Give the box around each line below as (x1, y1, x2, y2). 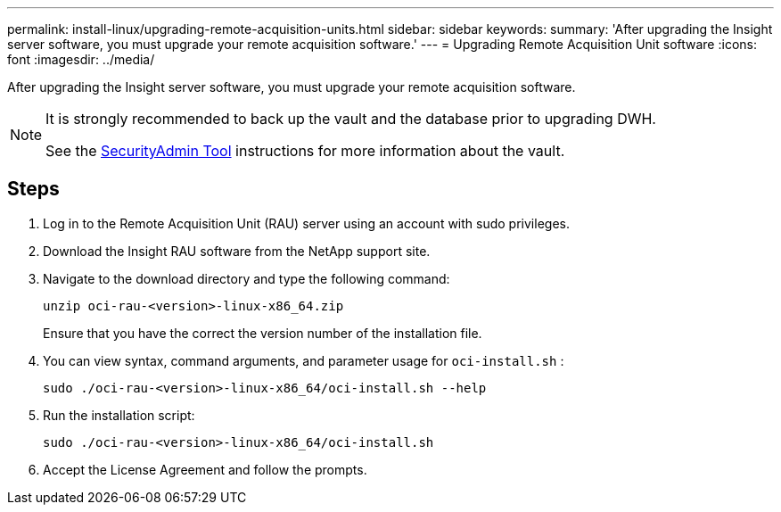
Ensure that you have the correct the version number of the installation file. (43, 325, 482, 341)
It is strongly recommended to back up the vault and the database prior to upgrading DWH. (45, 110, 656, 128)
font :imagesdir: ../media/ (7, 52, 155, 67)
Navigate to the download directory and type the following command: (43, 270, 450, 286)
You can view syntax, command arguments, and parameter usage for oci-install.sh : (43, 352, 564, 368)
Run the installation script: (43, 407, 195, 423)
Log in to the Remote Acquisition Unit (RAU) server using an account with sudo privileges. (43, 215, 570, 231)
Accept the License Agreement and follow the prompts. (43, 461, 367, 477)
